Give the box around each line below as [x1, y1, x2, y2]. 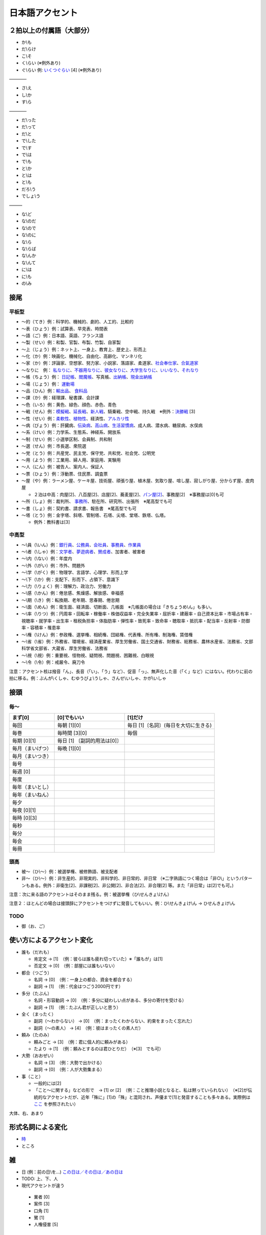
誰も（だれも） [21, 949, 52, 955]
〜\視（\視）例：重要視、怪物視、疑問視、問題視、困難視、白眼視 [21, 652, 155, 658]
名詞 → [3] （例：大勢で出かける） [33, 1060, 105, 1066]
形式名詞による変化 [9, 1123, 67, 1131]
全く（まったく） [21, 1011, 56, 1017]
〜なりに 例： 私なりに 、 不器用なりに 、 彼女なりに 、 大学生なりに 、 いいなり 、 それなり [21, 367, 199, 373]
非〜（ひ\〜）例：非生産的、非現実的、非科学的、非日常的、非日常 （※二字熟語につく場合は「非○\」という [21, 875, 240, 881]
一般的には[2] [33, 1080, 62, 1086]
